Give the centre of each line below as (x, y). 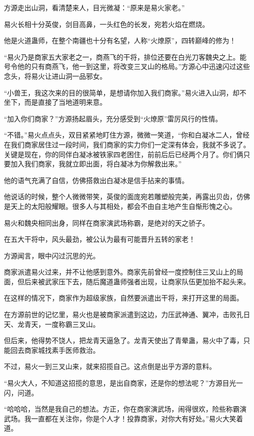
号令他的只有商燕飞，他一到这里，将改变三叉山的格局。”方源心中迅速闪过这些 (127, 66)
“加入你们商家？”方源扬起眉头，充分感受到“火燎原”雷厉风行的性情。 (113, 118)
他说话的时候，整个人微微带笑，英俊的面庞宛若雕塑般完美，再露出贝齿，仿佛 (127, 196)
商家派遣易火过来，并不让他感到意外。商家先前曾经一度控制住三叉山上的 (120, 272)
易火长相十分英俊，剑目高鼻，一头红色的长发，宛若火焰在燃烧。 (106, 24)
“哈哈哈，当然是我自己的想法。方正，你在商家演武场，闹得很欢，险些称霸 (122, 409)
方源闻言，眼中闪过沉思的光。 (52, 255)
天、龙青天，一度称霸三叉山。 (52, 324)
